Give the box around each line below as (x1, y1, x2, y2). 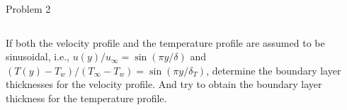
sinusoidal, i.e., (6, 49, 70, 64)
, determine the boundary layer (206, 62, 341, 77)
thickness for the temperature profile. (6, 90, 167, 105)
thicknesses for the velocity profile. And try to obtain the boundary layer (6, 77, 322, 92)
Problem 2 (6, 1, 51, 16)
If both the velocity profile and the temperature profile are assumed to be (6, 35, 325, 50)
